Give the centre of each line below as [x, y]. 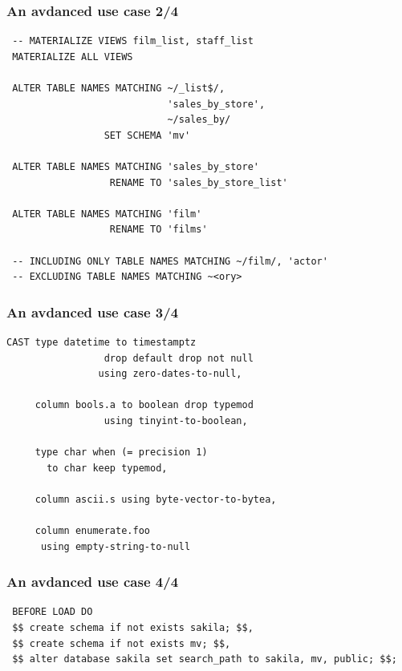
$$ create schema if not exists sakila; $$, [133, 628]
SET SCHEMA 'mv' [147, 135]
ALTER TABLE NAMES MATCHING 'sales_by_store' [136, 166]
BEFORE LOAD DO [53, 612]
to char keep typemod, [107, 468]
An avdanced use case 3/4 [93, 311]
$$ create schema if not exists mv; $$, [122, 643]
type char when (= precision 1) [121, 453]
